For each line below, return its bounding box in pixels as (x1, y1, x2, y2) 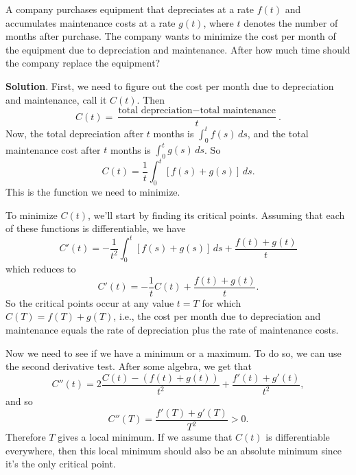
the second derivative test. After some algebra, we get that (5, 359, 252, 373)
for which (202, 295, 241, 310)
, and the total (247, 126, 309, 140)
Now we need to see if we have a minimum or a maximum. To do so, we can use (5, 345, 342, 360)
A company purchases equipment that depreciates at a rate (5, 2, 254, 16)
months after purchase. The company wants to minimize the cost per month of (5, 29, 336, 43)
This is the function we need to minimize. (5, 185, 180, 199)
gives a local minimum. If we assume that (58, 430, 233, 444)
